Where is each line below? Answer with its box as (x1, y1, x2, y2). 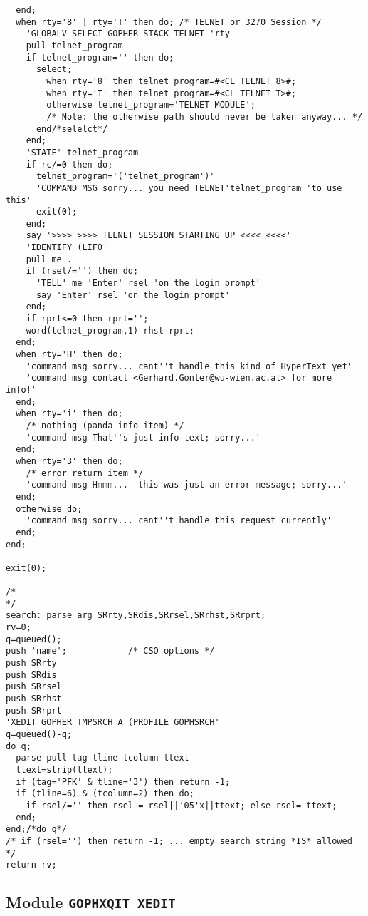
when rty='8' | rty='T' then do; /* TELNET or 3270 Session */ (16, 16, 322, 27)
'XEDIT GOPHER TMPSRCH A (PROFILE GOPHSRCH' (6, 717, 220, 728)
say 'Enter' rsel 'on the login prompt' (36, 289, 230, 300)
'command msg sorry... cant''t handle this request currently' (26, 515, 332, 526)
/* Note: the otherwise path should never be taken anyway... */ (46, 111, 363, 122)
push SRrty (6, 658, 57, 669)
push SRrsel (6, 681, 62, 692)
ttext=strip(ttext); (16, 765, 113, 775)
